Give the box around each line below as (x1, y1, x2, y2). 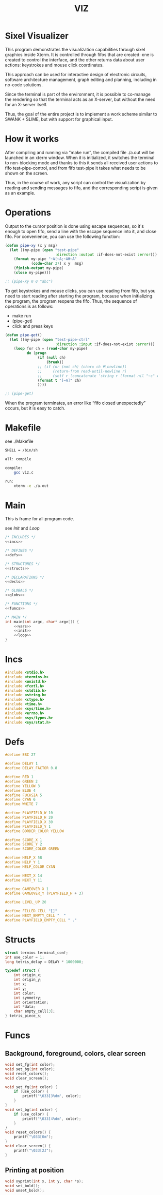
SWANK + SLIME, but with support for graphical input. (5, 116, 113, 122)
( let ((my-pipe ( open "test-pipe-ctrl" (9, 337, 90, 342)
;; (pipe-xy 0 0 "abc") (5, 279, 53, 284)
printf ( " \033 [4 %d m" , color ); (22, 1116, 81, 1121)
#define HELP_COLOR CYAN (5, 864, 55, 869)
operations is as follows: (5, 303, 54, 309)
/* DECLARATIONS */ (5, 575, 45, 580)
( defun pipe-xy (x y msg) (5, 243, 57, 248)
